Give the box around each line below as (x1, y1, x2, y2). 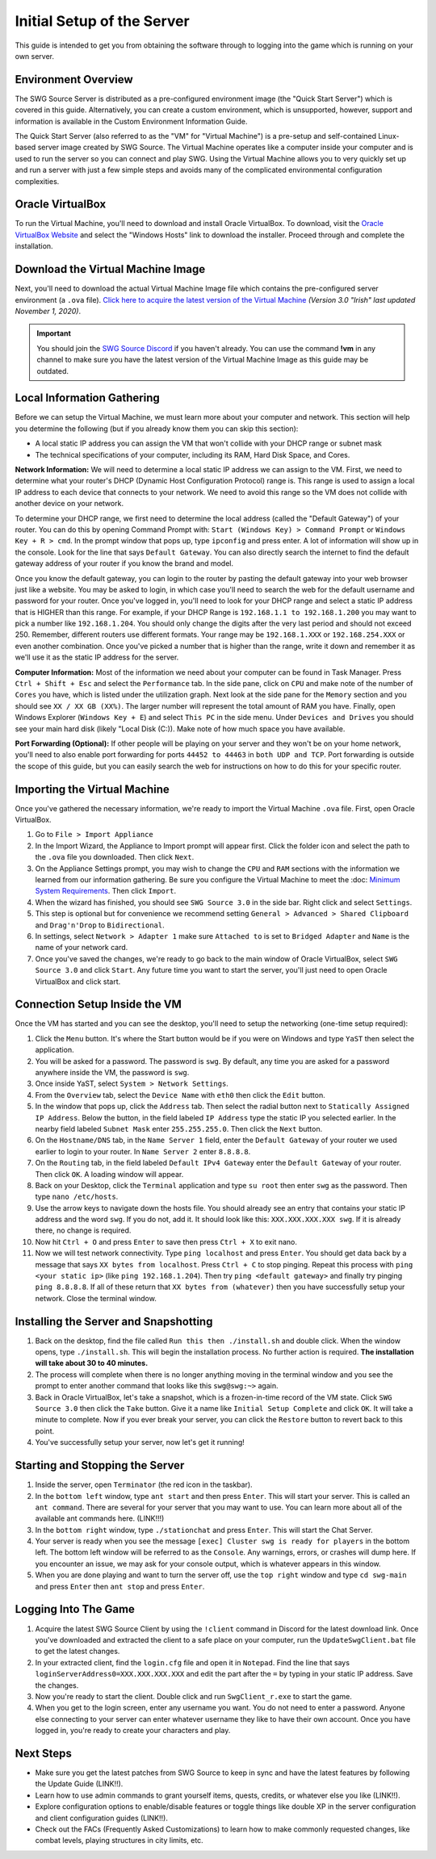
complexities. (15, 176, 60, 186)
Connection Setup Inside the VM (15, 998, 182, 1011)
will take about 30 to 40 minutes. (35, 1359, 149, 1368)
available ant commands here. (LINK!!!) (35, 1514, 165, 1523)
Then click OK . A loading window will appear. (35, 1169, 184, 1179)
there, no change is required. (35, 1225, 132, 1235)
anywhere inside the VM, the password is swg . (35, 1067, 190, 1077)
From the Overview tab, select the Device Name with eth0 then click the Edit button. (35, 1090, 326, 1099)
